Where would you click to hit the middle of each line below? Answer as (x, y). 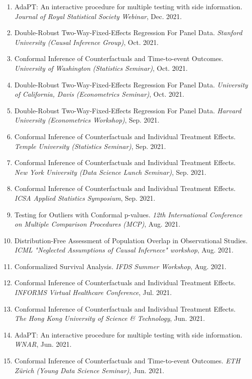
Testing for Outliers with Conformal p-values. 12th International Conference (128, 214)
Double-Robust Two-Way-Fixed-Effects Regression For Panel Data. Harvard (128, 110)
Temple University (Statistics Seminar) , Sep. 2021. (90, 146)
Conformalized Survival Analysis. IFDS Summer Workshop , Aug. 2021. (120, 266)
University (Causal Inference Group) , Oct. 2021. (87, 42)
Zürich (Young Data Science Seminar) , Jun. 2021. (89, 370)
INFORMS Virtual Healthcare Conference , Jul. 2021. (93, 292)
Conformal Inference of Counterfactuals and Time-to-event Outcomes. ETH (127, 361)
